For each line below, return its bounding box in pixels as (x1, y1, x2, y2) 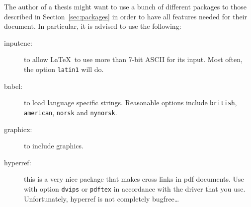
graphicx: (4, 124, 32, 134)
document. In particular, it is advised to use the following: (4, 21, 181, 31)
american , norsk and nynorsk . (24, 107, 117, 117)
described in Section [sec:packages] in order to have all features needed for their (4, 11, 247, 21)
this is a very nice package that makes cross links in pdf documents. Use (24, 174, 244, 184)
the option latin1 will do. (24, 64, 104, 74)
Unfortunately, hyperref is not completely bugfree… (24, 193, 179, 204)
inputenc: (4, 37, 32, 48)
